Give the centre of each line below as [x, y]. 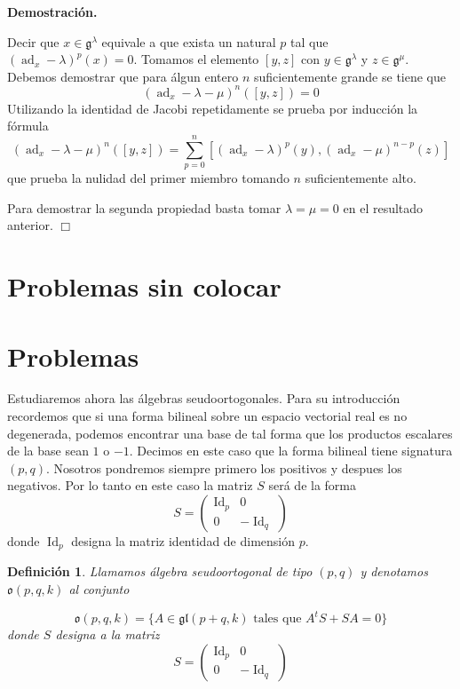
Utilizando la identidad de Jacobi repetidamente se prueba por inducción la [213, 108]
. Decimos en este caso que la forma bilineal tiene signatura [291, 451]
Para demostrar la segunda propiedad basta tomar [144, 207]
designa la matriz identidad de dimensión [183, 541]
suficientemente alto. [361, 178]
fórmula [28, 126]
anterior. [30, 225]
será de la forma [313, 485]
